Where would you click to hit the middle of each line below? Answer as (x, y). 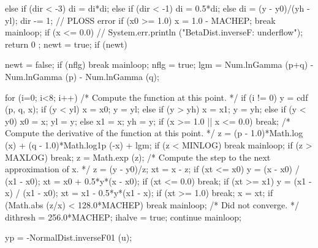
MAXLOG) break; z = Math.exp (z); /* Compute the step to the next (138, 157)
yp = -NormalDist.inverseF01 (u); (69, 237)
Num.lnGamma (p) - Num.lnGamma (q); (82, 76)
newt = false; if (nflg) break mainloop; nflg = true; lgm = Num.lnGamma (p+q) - (159, 64)
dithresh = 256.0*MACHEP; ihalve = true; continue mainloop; (123, 217)
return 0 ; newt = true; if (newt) (66, 44)
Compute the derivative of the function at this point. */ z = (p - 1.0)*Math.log (154, 133)
